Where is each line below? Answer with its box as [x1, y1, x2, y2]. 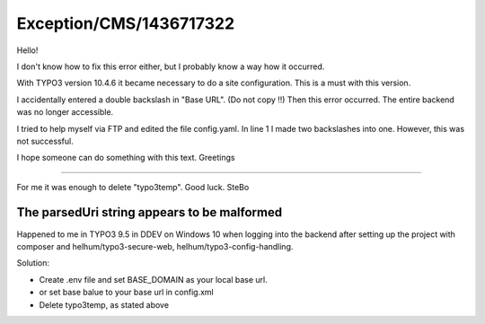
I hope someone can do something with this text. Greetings [16, 153, 235, 163]
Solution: [16, 258, 49, 268]
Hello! [16, 45, 39, 56]
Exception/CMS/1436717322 [16, 13, 235, 33]
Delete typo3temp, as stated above [39, 299, 170, 310]
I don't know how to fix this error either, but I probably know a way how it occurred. [16, 61, 325, 72]
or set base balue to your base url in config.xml [39, 287, 215, 298]
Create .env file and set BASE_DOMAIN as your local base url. [39, 274, 269, 285]
